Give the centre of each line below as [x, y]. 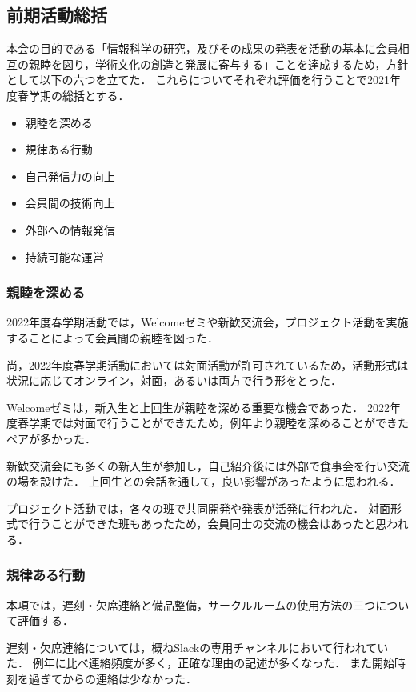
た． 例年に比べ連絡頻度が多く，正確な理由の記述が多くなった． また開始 [200, 663]
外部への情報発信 [70, 229]
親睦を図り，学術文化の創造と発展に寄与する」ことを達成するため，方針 [218, 64]
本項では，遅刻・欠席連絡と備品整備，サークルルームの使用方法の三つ [191, 604]
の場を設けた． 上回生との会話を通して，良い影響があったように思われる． [204, 481]
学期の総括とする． [79, 95]
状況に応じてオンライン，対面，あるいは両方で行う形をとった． [174, 380]
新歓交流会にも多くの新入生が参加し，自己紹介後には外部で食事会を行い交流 [208, 465]
